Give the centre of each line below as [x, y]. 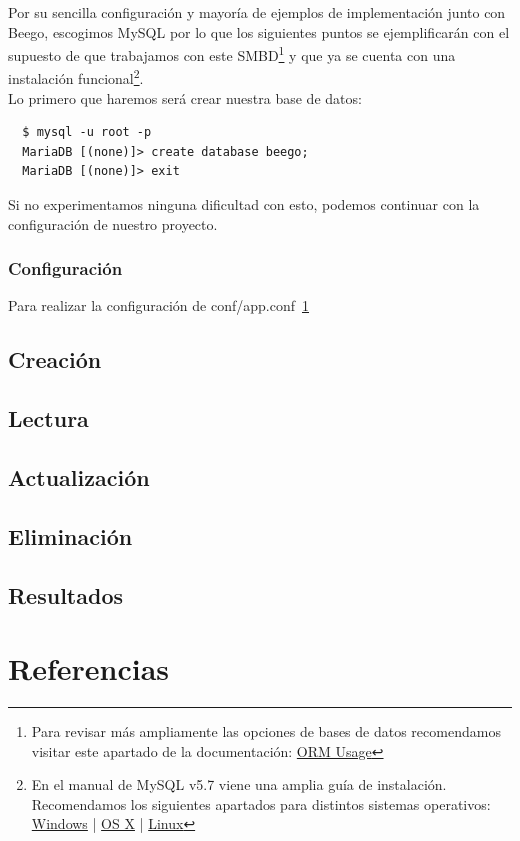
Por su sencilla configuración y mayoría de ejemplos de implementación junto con [257, 12]
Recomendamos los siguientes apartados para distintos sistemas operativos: [261, 803]
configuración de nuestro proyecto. [113, 223]
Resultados [65, 594]
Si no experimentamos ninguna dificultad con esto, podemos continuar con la [244, 204]
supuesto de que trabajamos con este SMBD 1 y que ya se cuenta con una [232, 53]
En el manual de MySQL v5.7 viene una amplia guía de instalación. [239, 784]
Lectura [48, 418]
